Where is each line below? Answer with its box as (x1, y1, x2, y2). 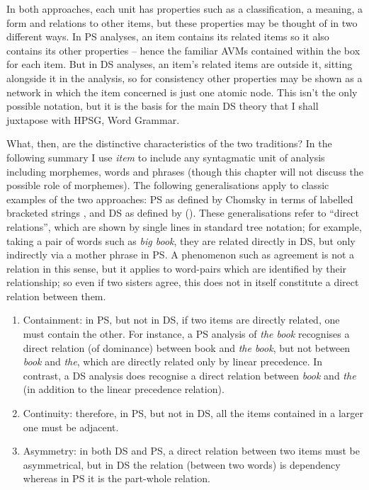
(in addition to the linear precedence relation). (23, 382, 225, 397)
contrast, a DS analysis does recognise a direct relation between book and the (23, 367, 356, 382)
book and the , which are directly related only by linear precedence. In (23, 354, 323, 369)
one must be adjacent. (23, 419, 119, 434)
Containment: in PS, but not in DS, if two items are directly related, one (23, 312, 340, 327)
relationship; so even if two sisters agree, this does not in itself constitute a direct (6, 275, 359, 290)
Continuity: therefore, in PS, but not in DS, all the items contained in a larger (23, 406, 363, 421)
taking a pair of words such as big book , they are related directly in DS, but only (6, 233, 356, 248)
